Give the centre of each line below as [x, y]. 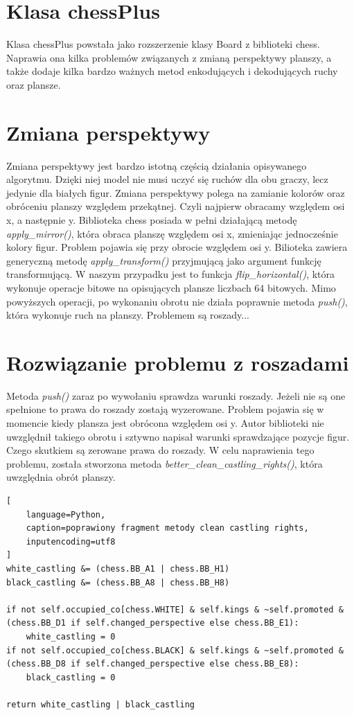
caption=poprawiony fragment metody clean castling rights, [167, 528]
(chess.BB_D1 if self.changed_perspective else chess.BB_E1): [153, 623]
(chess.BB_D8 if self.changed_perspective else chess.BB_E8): [153, 664]
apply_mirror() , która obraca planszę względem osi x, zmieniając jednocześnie [172, 233]
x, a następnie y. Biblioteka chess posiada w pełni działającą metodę [152, 220]
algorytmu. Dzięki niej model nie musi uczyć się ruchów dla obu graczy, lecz [167, 179]
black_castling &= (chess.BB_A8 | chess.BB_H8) [118, 582]
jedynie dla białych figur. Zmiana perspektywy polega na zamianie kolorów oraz [176, 192]
